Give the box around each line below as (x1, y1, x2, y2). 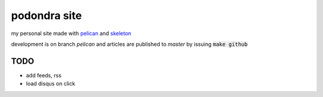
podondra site (11, 9, 82, 22)
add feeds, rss (26, 71, 62, 79)
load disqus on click (26, 80, 75, 87)
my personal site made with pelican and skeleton (11, 30, 132, 37)
